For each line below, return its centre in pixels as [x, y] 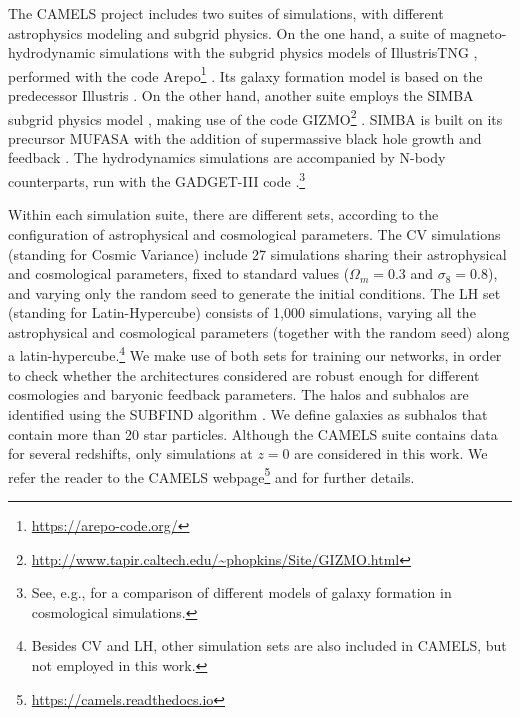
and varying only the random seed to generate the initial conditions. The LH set [254, 292]
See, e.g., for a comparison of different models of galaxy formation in [241, 592]
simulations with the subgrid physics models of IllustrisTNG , [288, 52]
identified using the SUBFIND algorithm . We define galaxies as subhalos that [248, 413]
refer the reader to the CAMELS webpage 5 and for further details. [211, 475]
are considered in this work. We [391, 453]
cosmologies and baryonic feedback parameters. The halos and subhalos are [238, 394]
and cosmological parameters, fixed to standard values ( [179, 273]
